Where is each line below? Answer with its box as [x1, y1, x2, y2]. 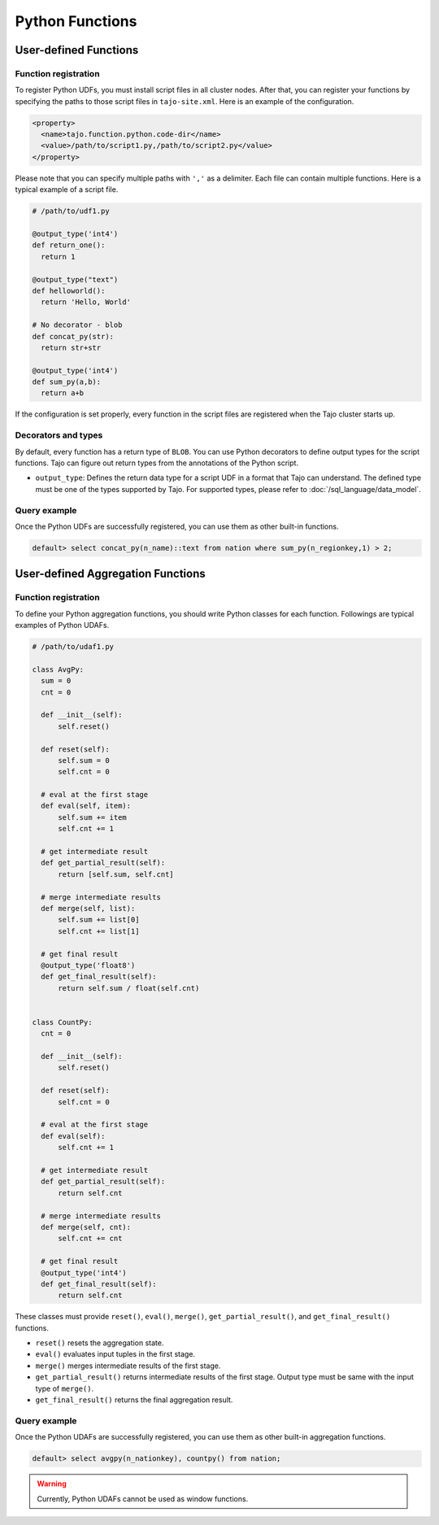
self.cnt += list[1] [58, 926, 140, 935]
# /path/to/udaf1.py [32, 643, 114, 651]
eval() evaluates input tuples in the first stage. [35, 1349, 195, 1359]
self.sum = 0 [58, 756, 110, 765]
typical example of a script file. [15, 185, 119, 194]
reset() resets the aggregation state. [35, 1338, 164, 1348]
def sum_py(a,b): [32, 377, 102, 386]
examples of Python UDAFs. [15, 621, 110, 630]
